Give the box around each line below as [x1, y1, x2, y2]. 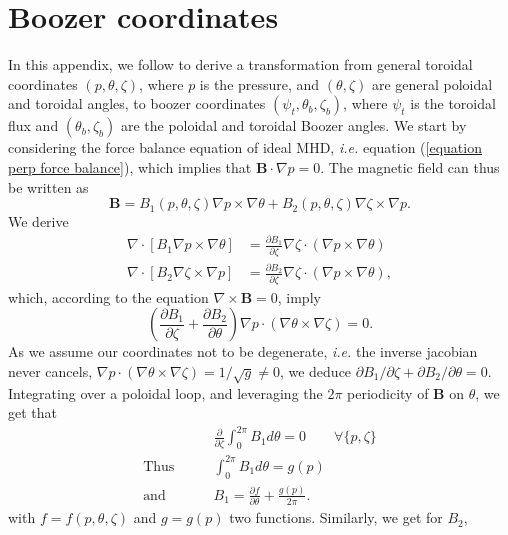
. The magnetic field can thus [320, 156, 500, 177]
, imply [277, 286, 321, 307]
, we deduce [279, 361, 352, 381]
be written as [8, 176, 89, 197]
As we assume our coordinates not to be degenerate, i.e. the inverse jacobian [8, 341, 478, 362]
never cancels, [8, 361, 93, 381]
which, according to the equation [8, 286, 209, 307]
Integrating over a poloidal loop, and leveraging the [8, 382, 323, 403]
